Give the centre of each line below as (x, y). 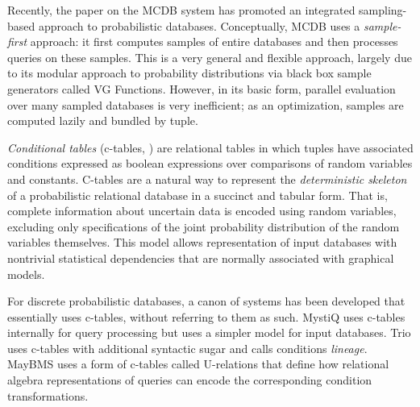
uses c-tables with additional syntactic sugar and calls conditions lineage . (187, 348)
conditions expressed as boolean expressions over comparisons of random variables (210, 163)
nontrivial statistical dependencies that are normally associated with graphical (201, 257)
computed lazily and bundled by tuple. (103, 120)
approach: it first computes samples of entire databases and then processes (214, 42)
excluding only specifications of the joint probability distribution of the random (204, 226)
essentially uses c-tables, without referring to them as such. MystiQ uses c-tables (206, 316)
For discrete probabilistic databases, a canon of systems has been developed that (206, 301)
